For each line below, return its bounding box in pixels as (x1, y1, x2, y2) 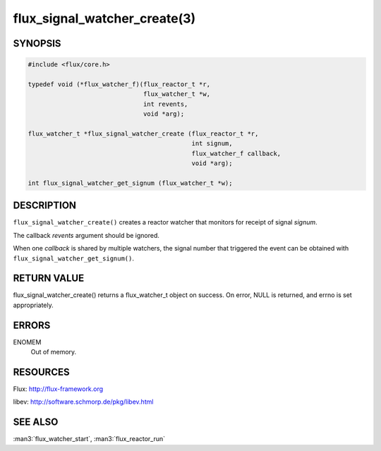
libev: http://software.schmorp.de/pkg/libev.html (13, 397, 154, 406)
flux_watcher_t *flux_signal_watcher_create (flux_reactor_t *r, (28, 129, 259, 138)
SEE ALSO (13, 416, 59, 428)
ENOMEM (13, 337, 42, 346)
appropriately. (13, 301, 54, 309)
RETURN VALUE (13, 272, 85, 284)
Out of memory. (30, 348, 77, 356)
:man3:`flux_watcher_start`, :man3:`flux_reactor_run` (13, 435, 166, 443)
